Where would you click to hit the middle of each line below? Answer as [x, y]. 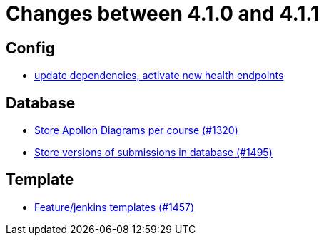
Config [30, 48]
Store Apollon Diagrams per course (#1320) [136, 130]
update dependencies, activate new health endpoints [159, 76]
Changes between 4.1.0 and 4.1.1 [163, 14]
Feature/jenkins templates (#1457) [115, 207]
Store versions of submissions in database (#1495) [153, 153]
